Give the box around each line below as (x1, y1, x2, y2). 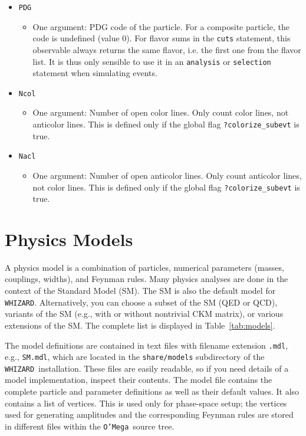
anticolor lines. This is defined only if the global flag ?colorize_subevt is (32, 118, 300, 130)
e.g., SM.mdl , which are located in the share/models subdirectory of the (5, 350, 265, 363)
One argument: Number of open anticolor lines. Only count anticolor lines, (32, 169, 302, 181)
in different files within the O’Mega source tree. (5, 419, 175, 432)
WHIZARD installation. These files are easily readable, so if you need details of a (5, 362, 289, 374)
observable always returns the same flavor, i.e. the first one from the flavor (32, 43, 301, 55)
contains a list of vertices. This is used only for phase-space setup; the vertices (5, 396, 287, 409)
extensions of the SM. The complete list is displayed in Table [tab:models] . (5, 319, 275, 331)
